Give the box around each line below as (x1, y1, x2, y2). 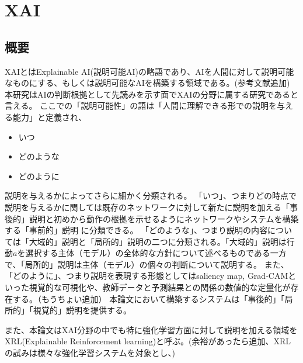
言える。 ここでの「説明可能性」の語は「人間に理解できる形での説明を (5, 99, 277, 112)
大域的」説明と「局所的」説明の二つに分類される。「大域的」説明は (29, 235, 287, 247)
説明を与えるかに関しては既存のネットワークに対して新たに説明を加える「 (5, 200, 290, 213)
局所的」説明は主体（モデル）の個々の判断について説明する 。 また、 (25, 258, 289, 270)
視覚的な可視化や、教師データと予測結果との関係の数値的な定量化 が (29, 281, 291, 293)
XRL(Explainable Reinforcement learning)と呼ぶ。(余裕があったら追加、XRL (5, 335, 291, 347)
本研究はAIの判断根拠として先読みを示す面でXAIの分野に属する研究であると (5, 88, 299, 100)
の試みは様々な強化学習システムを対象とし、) (5, 347, 176, 359)
